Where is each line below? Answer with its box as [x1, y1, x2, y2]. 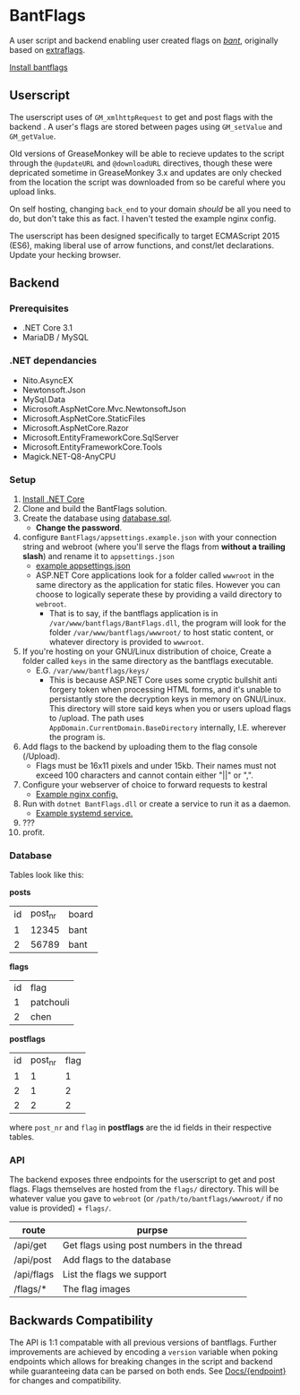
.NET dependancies [9, 355, 97, 367]
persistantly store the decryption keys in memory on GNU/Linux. [48, 693, 287, 704]
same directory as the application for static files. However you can [35, 580, 280, 590]
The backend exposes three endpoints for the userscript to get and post [9, 1175, 276, 1184]
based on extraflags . [9, 44, 86, 55]
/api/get [13, 1239, 47, 1251]
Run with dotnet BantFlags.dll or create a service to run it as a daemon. [21, 798, 291, 809]
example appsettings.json [35, 561, 132, 572]
